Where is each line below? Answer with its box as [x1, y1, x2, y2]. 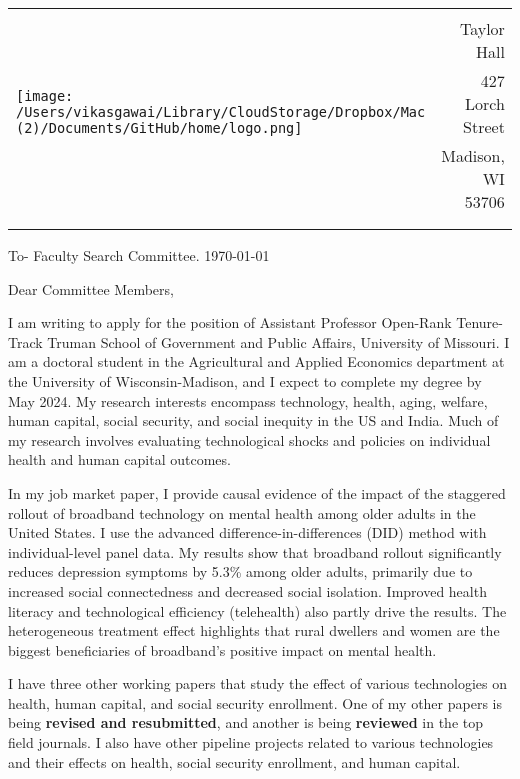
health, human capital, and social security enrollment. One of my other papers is [8, 692, 502, 713]
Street [463, 115, 505, 138]
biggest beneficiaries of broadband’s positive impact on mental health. [8, 639, 437, 660]
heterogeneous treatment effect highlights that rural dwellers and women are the [8, 620, 500, 641]
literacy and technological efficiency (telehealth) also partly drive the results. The [8, 600, 507, 621]
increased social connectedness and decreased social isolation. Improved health [8, 580, 487, 601]
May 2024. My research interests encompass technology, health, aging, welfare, [8, 390, 488, 411]
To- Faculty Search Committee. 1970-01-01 [8, 245, 270, 265]
